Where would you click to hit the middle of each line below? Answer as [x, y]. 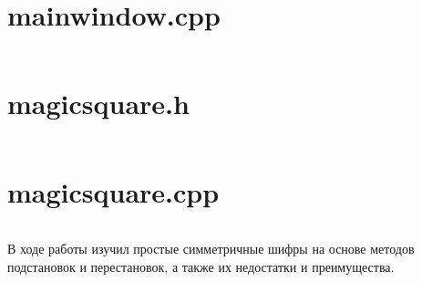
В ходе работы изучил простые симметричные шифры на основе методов [211, 249]
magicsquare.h [98, 104]
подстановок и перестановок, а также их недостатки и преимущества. [201, 266]
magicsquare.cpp [113, 192]
